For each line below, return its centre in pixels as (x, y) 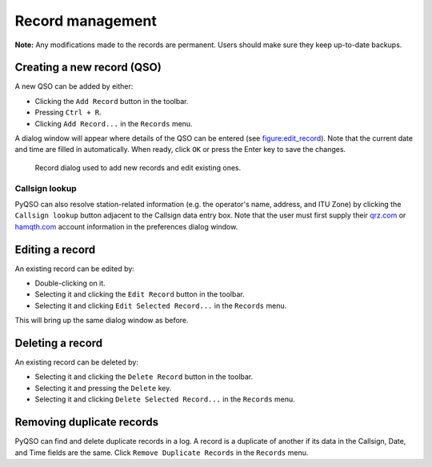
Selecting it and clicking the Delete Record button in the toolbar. (144, 377)
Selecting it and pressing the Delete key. (103, 388)
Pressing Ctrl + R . (68, 113)
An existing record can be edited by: (75, 269)
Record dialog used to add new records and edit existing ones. (138, 167)
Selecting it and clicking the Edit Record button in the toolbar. (140, 294)
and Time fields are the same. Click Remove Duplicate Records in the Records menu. (162, 453)
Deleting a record (59, 343)
